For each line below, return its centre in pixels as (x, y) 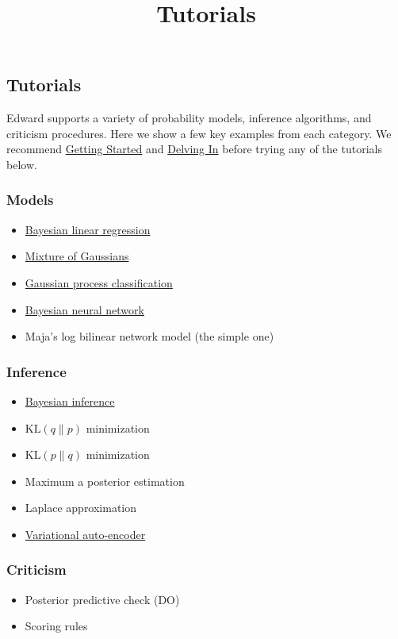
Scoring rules (56, 626)
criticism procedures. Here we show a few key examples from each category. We (199, 133)
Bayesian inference (70, 400)
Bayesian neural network (84, 309)
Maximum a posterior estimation (105, 481)
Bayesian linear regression (88, 229)
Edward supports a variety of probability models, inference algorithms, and (189, 118)
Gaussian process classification (99, 282)
